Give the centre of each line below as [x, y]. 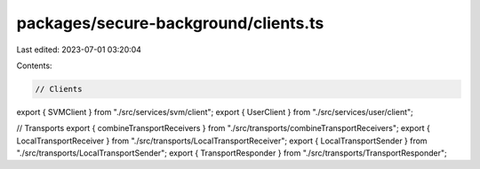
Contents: [34, 65]
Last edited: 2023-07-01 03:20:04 [79, 50]
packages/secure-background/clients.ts [170, 23]
